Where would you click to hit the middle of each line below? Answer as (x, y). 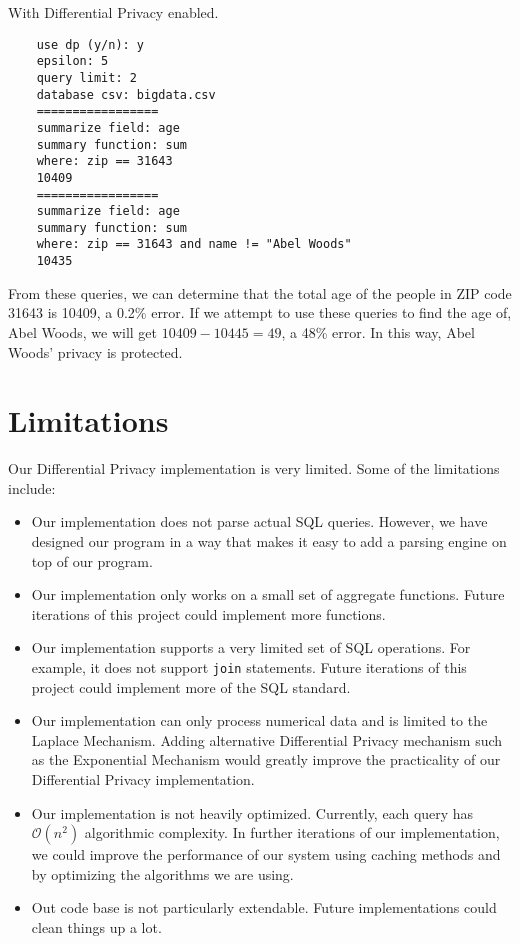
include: (32, 487)
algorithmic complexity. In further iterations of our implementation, (292, 832)
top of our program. (92, 560)
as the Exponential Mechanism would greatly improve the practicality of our (266, 759)
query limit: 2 (86, 77)
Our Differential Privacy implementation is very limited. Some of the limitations (254, 468)
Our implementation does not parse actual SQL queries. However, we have (259, 521)
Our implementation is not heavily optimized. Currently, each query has (252, 812)
